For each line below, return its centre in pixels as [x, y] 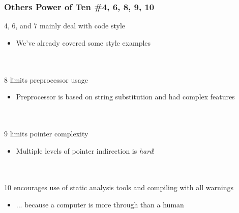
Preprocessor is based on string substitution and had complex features [125, 97]
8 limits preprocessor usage [46, 79]
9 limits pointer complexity [46, 133]
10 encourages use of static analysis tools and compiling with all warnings [119, 187]
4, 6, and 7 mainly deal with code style [65, 26]
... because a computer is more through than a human [100, 204]
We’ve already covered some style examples [83, 42]
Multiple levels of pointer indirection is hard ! [85, 150]
